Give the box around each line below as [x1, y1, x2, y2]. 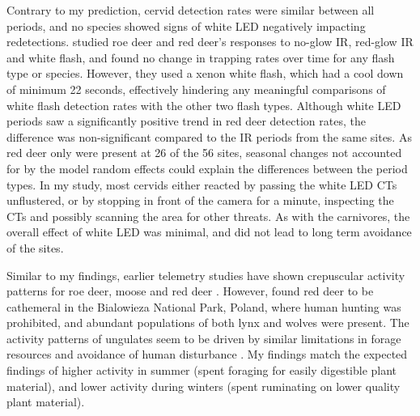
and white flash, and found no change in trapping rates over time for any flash [6, 49, 395, 66]
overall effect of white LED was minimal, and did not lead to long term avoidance [6, 223, 412, 240]
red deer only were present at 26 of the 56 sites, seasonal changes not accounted [6, 144, 402, 161]
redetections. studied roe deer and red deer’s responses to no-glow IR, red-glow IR [6, 33, 414, 50]
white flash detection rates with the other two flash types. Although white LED [6, 96, 401, 113]
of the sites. [6, 239, 64, 256]
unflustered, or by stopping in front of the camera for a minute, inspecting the [6, 192, 394, 209]
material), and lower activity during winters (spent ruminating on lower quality [6, 377, 401, 394]
